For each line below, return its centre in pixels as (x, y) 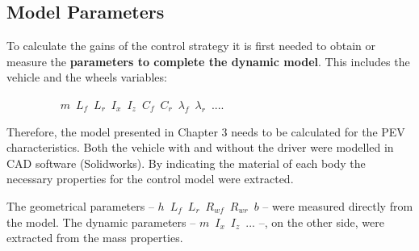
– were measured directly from (338, 205)
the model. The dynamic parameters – (101, 222)
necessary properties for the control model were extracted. (150, 179)
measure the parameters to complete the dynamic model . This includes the (208, 61)
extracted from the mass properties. (95, 238)
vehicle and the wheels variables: (87, 77)
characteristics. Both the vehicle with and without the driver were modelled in (200, 147)
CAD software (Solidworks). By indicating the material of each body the (186, 163)
